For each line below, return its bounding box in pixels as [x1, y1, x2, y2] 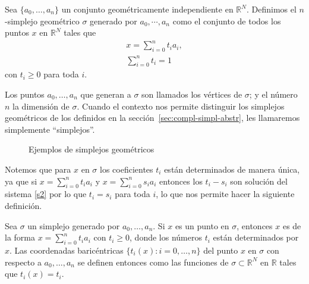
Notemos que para [5, 163, 71, 175]
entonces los [159, 174, 203, 187]
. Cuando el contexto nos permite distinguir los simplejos [77, 99, 285, 112]
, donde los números [130, 231, 202, 244]
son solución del [230, 174, 288, 187]
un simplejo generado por [27, 219, 120, 232]
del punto [203, 244, 238, 256]
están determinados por [213, 231, 299, 244]
